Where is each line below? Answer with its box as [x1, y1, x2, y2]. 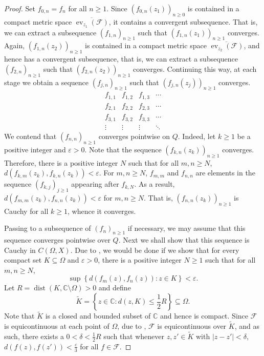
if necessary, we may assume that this [127, 223, 246, 233]
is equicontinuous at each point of [4, 321, 109, 331]
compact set [4, 254, 42, 265]
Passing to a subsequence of [4, 223, 91, 233]
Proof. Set [4, 3, 35, 13]
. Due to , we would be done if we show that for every [70, 244, 239, 255]
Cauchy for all [4, 205, 49, 216]
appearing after [71, 179, 119, 189]
